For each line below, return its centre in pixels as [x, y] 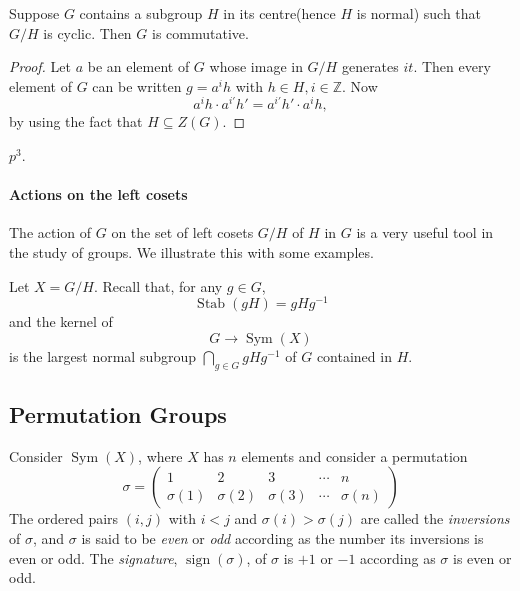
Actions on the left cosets [98, 194]
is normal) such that [419, 13]
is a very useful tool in [425, 232]
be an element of [138, 66]
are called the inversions [435, 518]
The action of [50, 232]
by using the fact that [76, 121]
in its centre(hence [279, 13]
